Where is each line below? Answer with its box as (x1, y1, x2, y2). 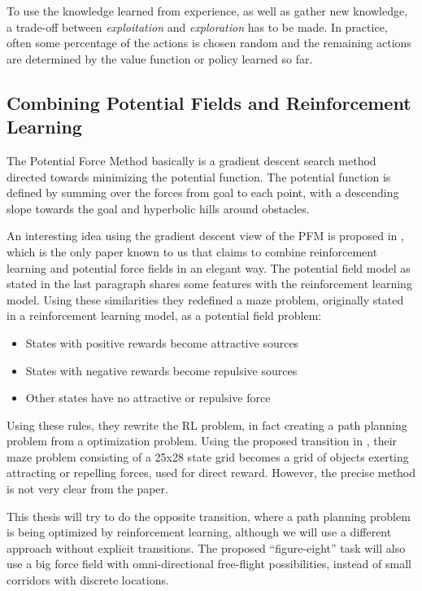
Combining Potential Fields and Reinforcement (7, 90, 411, 115)
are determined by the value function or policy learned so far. (7, 50, 313, 67)
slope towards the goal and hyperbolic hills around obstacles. (7, 199, 310, 217)
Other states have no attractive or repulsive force (25, 389, 271, 406)
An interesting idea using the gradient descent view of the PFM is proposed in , (7, 227, 404, 244)
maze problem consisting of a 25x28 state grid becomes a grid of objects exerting (7, 448, 409, 465)
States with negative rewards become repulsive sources (25, 361, 298, 379)
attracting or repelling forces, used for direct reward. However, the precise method (7, 464, 416, 481)
